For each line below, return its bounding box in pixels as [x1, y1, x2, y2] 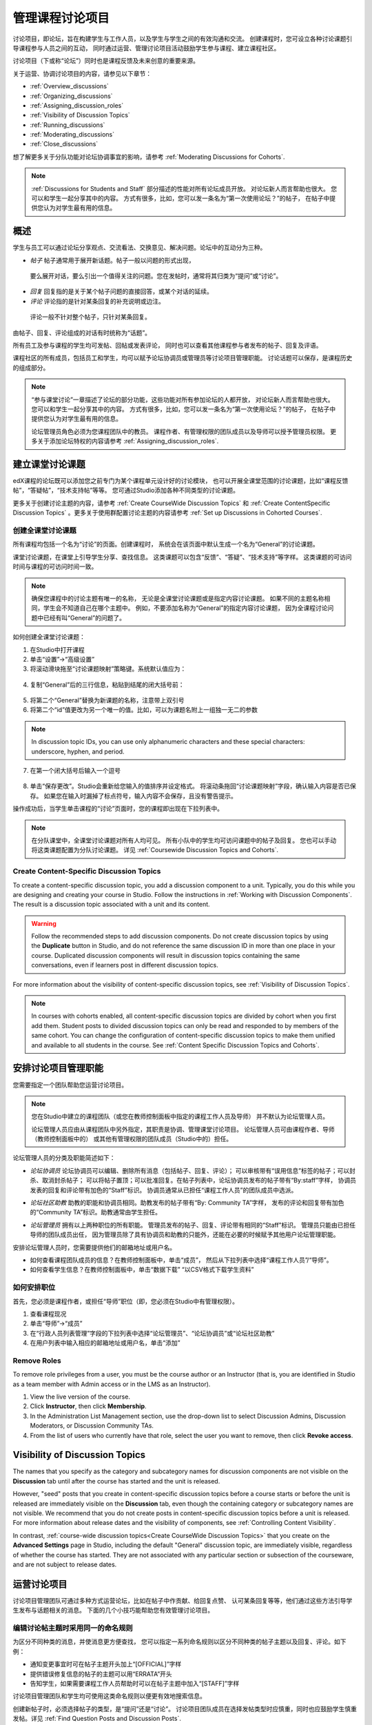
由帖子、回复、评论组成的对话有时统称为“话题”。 [12, 328, 152, 337]
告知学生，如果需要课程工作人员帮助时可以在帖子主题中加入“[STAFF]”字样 [30, 1679, 240, 1687]
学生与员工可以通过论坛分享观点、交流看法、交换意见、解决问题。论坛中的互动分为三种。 [12, 244, 267, 252]
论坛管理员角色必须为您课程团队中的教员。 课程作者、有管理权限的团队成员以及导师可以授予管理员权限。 [31, 427, 329, 435]
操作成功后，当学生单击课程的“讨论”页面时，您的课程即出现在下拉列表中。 [12, 805, 224, 813]
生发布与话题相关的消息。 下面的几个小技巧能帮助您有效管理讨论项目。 [12, 1606, 214, 1615]
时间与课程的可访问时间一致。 [12, 562, 98, 571]
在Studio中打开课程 [30, 645, 85, 653]
